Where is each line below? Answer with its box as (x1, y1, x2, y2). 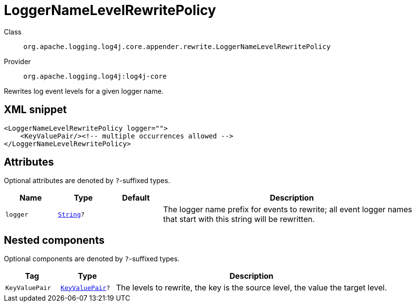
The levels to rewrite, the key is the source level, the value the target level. (116, 283, 387, 293)
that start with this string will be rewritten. (163, 214, 315, 224)
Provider (4, 57, 31, 66)
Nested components (4, 234, 104, 246)
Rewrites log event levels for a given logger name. (4, 86, 164, 95)
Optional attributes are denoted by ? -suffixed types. (4, 176, 170, 185)
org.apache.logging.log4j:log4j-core (23, 72, 167, 80)
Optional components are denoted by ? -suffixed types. (4, 255, 180, 263)
